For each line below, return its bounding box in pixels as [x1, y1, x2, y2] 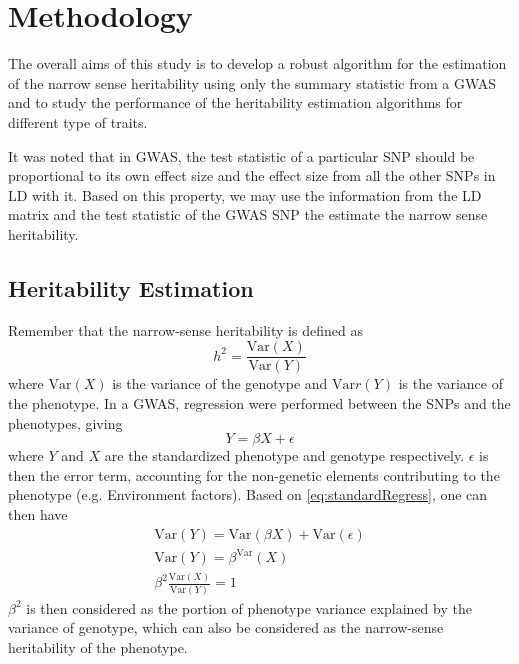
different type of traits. [8, 111, 148, 132]
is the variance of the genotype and [112, 373, 328, 394]
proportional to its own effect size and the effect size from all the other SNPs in [8, 165, 496, 186]
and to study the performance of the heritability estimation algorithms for [8, 92, 463, 113]
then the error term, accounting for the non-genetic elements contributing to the [8, 464, 500, 485]
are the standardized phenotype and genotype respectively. [104, 445, 465, 466]
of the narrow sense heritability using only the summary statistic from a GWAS [8, 72, 497, 93]
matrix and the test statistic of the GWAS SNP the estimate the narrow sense [8, 204, 488, 225]
